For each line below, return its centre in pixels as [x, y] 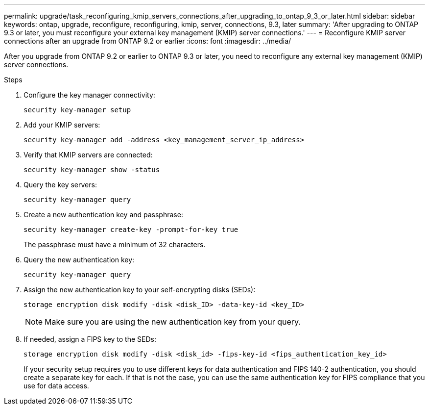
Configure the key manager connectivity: [89, 95]
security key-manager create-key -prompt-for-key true [131, 230]
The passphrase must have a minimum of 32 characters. [115, 244]
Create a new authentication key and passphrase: [103, 215]
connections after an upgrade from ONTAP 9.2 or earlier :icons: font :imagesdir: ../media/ [148, 41]
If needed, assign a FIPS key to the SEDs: [90, 339]
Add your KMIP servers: [62, 125]
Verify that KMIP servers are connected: [88, 155]
